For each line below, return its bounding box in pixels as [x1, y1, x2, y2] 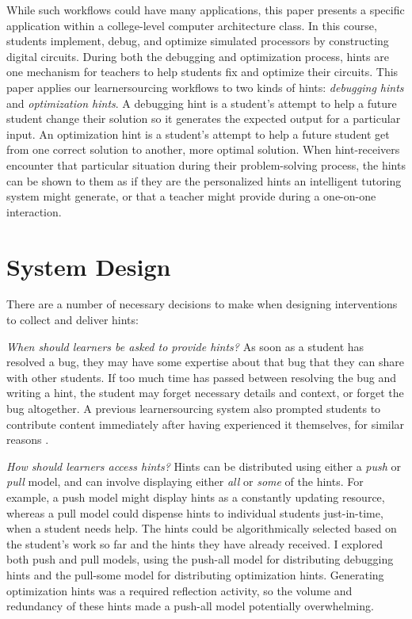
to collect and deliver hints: [6, 311, 139, 328]
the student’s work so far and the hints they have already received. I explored [6, 535, 383, 552]
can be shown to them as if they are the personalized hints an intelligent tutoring [6, 172, 402, 189]
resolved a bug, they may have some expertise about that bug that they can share [6, 353, 405, 370]
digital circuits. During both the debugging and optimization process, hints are [6, 48, 389, 64]
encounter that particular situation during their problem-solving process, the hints [6, 156, 406, 173]
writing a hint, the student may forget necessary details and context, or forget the [6, 384, 404, 401]
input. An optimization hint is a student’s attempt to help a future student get [6, 125, 390, 142]
